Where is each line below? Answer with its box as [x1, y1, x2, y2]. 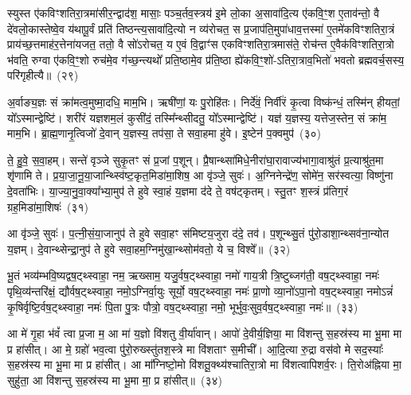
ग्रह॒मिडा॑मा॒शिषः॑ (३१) [7, 198, 88, 215]
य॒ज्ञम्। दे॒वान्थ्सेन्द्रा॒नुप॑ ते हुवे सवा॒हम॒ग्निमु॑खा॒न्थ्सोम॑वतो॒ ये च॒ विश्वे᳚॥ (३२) [7, 240, 291, 257]
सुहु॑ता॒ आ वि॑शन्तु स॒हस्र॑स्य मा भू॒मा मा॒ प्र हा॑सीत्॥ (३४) [7, 371, 223, 388]
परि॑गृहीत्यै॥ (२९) [7, 67, 79, 83]
